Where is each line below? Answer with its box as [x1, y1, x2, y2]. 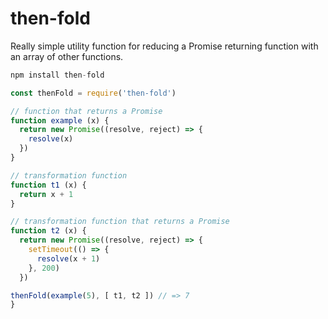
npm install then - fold [10, 70, 105, 80]
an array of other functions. [10, 50, 124, 62]
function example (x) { [10, 115, 110, 126]
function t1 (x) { [10, 180, 87, 190]
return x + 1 [19, 189, 74, 199]
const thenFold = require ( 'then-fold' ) [10, 88, 177, 98]
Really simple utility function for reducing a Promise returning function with [10, 40, 319, 52]
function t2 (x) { [10, 226, 87, 236]
